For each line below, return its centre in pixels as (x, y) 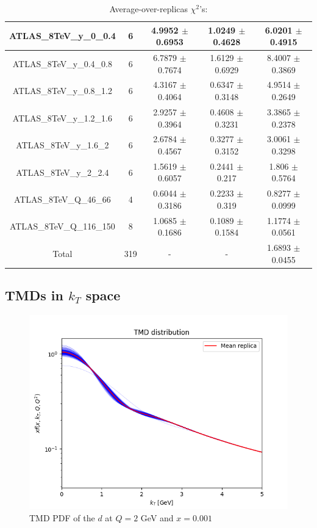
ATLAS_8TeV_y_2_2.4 (62, 172)
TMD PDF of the (62, 517)
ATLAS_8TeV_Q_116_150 (62, 226)
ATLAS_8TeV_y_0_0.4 (62, 36)
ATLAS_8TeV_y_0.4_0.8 (62, 63)
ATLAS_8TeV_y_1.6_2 (62, 145)
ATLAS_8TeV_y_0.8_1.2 (62, 91)
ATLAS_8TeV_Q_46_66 (62, 199)
